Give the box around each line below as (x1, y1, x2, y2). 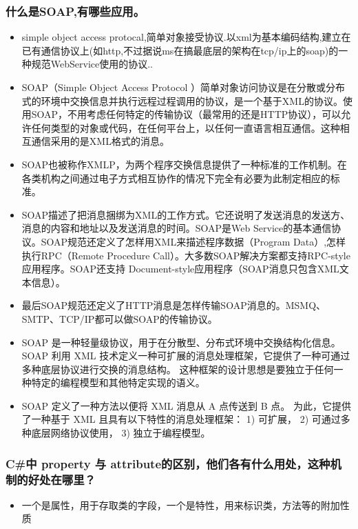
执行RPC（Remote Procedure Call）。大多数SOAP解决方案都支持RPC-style (21, 248, 350, 262)
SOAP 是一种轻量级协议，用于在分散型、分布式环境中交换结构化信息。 (21, 335, 341, 349)
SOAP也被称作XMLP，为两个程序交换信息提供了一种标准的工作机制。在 (21, 157, 347, 171)
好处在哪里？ (28, 470, 96, 488)
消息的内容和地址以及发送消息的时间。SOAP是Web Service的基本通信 (21, 221, 332, 235)
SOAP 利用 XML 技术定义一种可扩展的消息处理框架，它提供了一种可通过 (21, 348, 350, 363)
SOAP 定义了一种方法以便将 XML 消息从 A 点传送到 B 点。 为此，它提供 (21, 398, 351, 412)
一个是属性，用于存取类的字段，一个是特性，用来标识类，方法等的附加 (21, 497, 340, 512)
